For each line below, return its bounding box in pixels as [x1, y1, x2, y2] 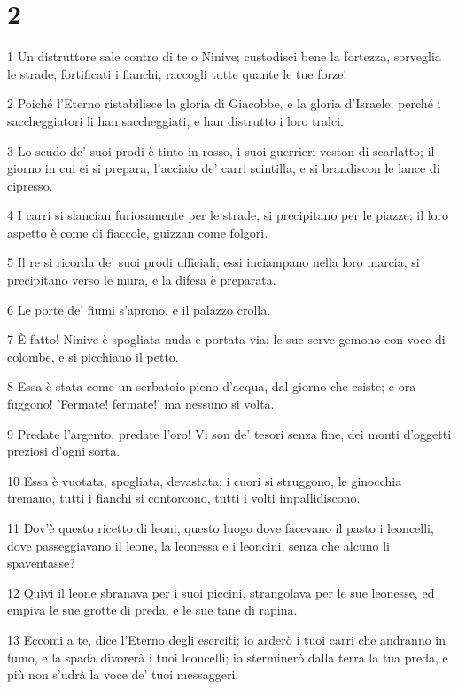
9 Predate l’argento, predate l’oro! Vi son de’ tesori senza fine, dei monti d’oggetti [7, 424, 452, 442]
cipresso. [7, 176, 53, 194]
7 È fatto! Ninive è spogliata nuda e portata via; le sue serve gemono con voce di [7, 330, 446, 348]
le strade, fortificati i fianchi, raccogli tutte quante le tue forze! [7, 64, 347, 82]
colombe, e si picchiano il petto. [7, 347, 179, 365]
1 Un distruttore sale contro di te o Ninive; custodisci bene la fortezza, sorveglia [7, 47, 441, 66]
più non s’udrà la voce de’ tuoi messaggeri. [7, 665, 239, 684]
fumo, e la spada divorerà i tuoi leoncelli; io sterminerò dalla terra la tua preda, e [7, 647, 448, 666]
